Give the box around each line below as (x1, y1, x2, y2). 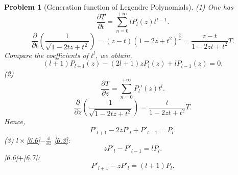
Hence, (4, 116, 26, 127)
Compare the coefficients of (4, 49, 88, 60)
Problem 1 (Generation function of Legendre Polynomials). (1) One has (4, 2, 233, 12)
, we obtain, (95, 49, 132, 60)
